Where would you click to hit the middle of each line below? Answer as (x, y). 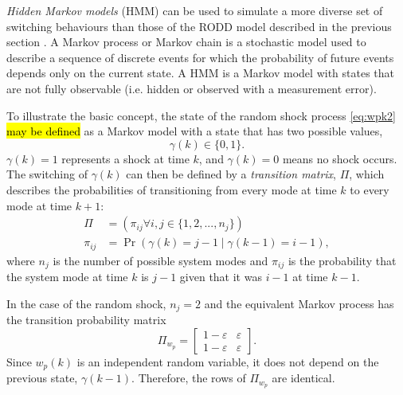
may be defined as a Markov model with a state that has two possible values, (195, 131)
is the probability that (342, 260)
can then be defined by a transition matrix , (231, 174)
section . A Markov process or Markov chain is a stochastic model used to (186, 42)
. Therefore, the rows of (189, 378)
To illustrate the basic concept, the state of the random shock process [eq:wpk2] (201, 115)
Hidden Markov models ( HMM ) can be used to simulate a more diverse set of (195, 10)
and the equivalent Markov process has (299, 303)
